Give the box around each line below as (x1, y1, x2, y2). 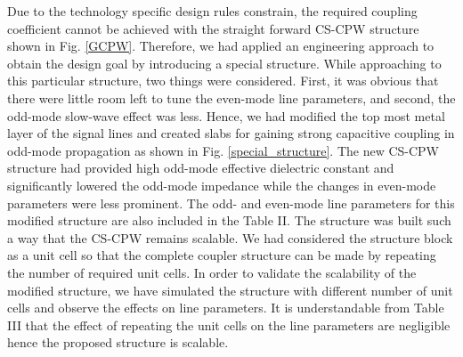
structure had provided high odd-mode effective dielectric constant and (7, 158, 394, 177)
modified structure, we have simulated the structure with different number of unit (7, 280, 453, 299)
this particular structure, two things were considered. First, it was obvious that (7, 71, 439, 90)
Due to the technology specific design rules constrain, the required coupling (7, 2, 418, 20)
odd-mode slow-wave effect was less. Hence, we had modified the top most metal (7, 106, 445, 125)
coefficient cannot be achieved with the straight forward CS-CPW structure (7, 19, 419, 37)
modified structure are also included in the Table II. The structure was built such (7, 211, 451, 230)
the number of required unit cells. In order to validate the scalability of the (7, 263, 417, 281)
